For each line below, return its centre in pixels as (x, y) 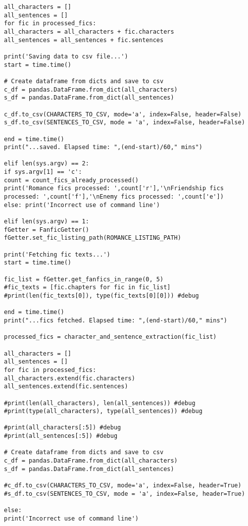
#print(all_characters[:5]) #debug (63, 428)
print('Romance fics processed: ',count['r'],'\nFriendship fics (114, 188)
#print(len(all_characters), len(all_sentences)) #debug (100, 403)
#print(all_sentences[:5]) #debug (61, 436)
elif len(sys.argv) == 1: (47, 222)
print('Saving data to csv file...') (66, 56)
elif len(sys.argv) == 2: (47, 164)
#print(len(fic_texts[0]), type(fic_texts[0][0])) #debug (101, 295)
